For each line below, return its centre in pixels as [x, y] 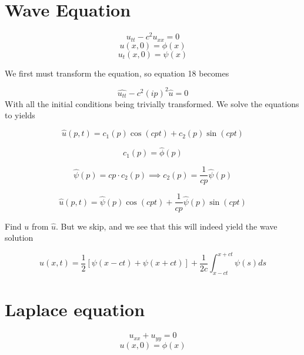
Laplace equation [75, 309]
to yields [20, 115]
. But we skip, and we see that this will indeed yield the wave [167, 226]
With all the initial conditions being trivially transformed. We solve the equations [152, 103]
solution [19, 238]
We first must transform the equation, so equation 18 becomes [117, 73]
